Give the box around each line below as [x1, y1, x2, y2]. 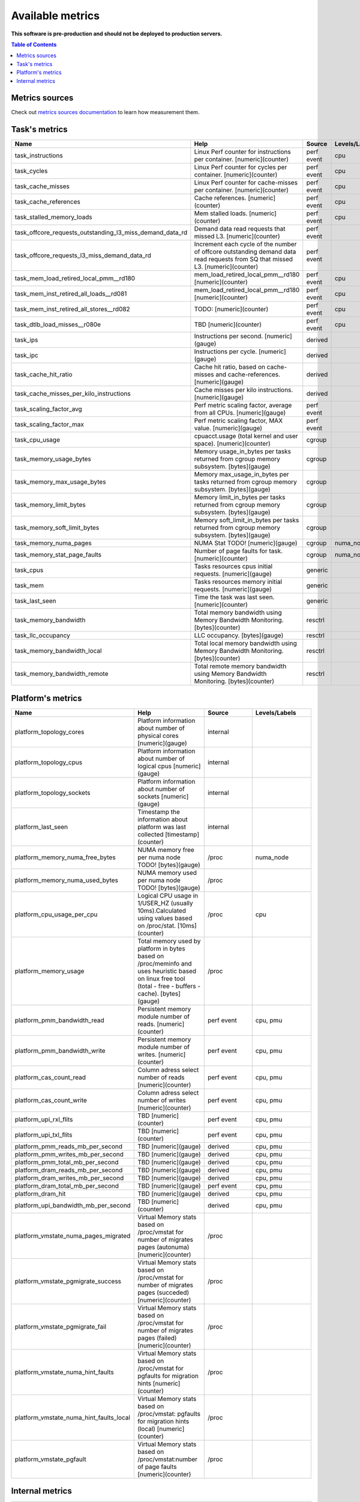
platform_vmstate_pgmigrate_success [14, 1277, 122, 1285]
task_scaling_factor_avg [14, 405, 82, 413]
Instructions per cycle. [194, 347, 257, 356]
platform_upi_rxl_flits [14, 1115, 73, 1123]
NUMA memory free [137, 845, 194, 854]
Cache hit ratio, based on [194, 363, 265, 371]
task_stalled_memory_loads [14, 213, 92, 222]
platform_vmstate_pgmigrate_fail [14, 1322, 107, 1331]
